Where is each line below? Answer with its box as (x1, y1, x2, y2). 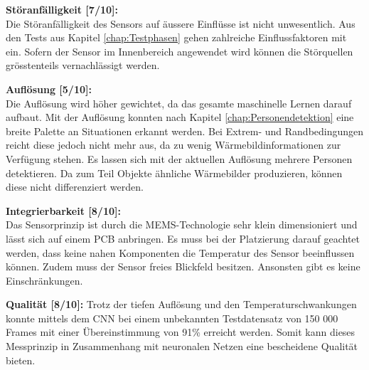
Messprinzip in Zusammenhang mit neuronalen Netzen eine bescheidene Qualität (6, 339, 358, 354)
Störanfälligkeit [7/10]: (6, 2, 118, 16)
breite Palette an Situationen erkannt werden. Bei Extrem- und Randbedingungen (6, 123, 364, 138)
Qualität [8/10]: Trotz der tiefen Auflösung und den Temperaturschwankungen (6, 297, 357, 312)
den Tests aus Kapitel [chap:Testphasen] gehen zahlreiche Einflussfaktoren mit (6, 30, 347, 45)
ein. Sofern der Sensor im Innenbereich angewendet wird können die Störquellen (6, 43, 353, 58)
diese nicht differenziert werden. (6, 179, 144, 194)
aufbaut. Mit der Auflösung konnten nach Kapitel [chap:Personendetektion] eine (6, 110, 354, 125)
